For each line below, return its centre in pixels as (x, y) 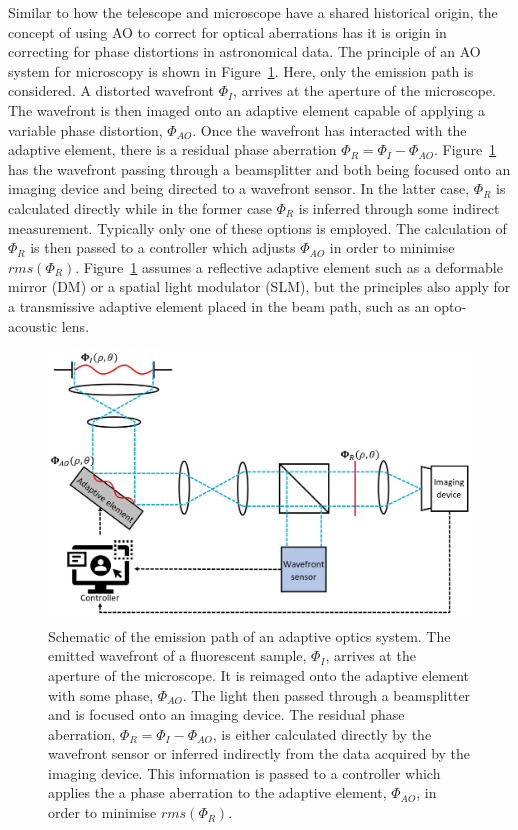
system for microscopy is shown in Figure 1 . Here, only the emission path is (241, 70)
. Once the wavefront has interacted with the (329, 129)
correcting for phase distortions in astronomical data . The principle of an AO (244, 51)
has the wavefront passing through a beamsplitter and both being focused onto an (259, 168)
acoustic (33, 325)
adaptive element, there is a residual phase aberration (172, 149)
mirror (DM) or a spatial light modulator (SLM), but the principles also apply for (259, 286)
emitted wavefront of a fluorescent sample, (177, 655)
